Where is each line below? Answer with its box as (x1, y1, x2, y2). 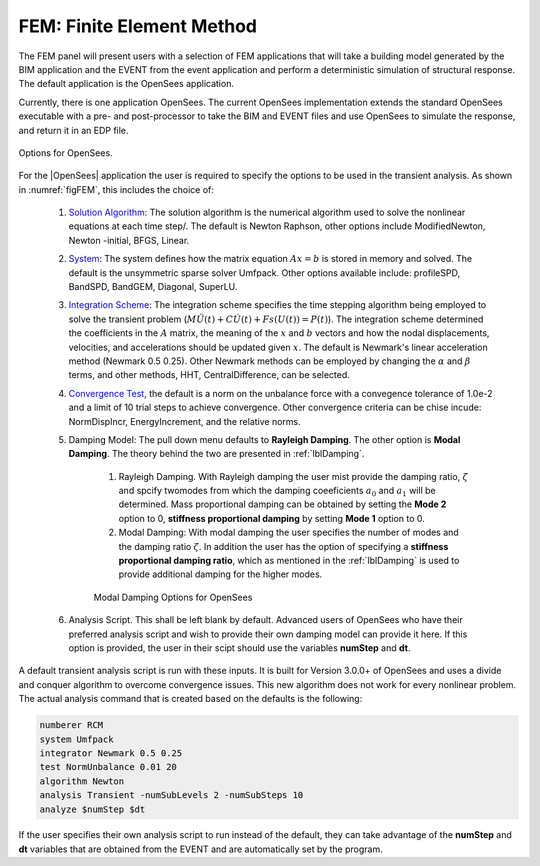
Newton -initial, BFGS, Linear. (68, 234, 190, 246)
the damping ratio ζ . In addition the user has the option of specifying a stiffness (118, 540, 449, 552)
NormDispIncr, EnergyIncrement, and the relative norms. (68, 415, 301, 427)
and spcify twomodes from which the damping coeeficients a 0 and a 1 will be (118, 485, 436, 499)
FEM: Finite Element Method (18, 15, 258, 37)
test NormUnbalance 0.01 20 (39, 761, 177, 773)
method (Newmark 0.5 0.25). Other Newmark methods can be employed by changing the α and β (68, 355, 471, 367)
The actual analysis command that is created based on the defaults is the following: (18, 693, 363, 705)
